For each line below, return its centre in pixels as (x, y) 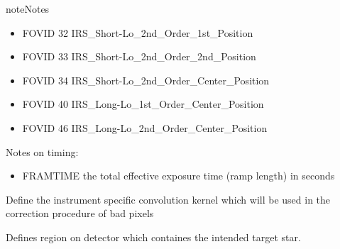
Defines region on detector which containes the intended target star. (153, 237)
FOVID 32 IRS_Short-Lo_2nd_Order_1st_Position (138, 32)
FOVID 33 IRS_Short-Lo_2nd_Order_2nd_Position (139, 56)
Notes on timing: (42, 151)
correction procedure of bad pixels (80, 213)
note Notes (28, 9)
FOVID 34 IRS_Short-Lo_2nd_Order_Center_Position (146, 80)
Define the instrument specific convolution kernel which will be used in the (168, 199)
